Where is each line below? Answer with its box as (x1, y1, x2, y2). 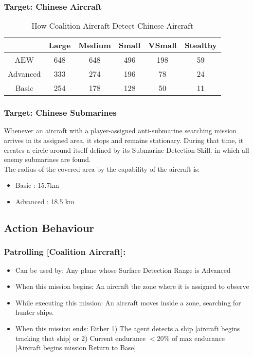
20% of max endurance (157, 333, 225, 343)
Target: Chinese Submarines (4, 107, 117, 119)
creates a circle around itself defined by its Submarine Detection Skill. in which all (4, 144, 249, 155)
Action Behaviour (4, 220, 94, 235)
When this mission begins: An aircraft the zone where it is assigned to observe (15, 281, 249, 291)
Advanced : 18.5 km (15, 196, 75, 206)
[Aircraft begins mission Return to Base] (15, 342, 136, 353)
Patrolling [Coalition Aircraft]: (4, 246, 126, 258)
